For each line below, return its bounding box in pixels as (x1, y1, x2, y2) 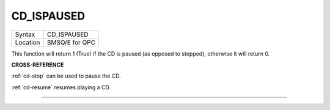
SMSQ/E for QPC (46, 38, 96, 46)
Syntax (15, 30, 35, 38)
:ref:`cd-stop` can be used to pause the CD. (11, 72, 122, 79)
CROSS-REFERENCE (11, 61, 64, 68)
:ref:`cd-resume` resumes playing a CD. (11, 83, 111, 91)
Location (15, 38, 40, 46)
